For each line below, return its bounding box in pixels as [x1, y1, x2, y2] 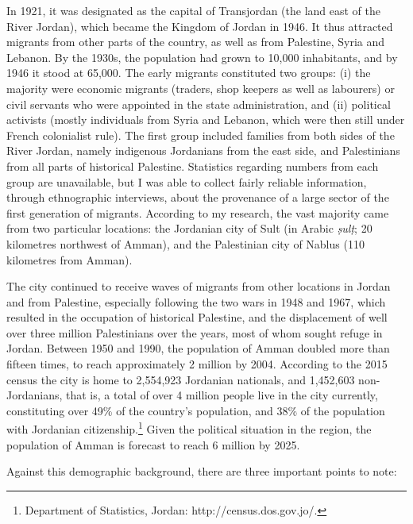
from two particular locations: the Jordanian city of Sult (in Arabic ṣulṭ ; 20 [6, 220, 372, 237]
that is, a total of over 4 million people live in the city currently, [65, 387, 378, 403]
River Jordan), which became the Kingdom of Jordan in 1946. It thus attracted [6, 17, 393, 34]
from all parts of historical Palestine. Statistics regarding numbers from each [6, 157, 379, 174]
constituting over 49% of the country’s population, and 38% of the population [6, 402, 385, 418]
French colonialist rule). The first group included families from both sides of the [6, 126, 395, 143]
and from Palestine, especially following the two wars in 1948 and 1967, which [6, 293, 386, 310]
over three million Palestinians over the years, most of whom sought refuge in [6, 324, 383, 341]
